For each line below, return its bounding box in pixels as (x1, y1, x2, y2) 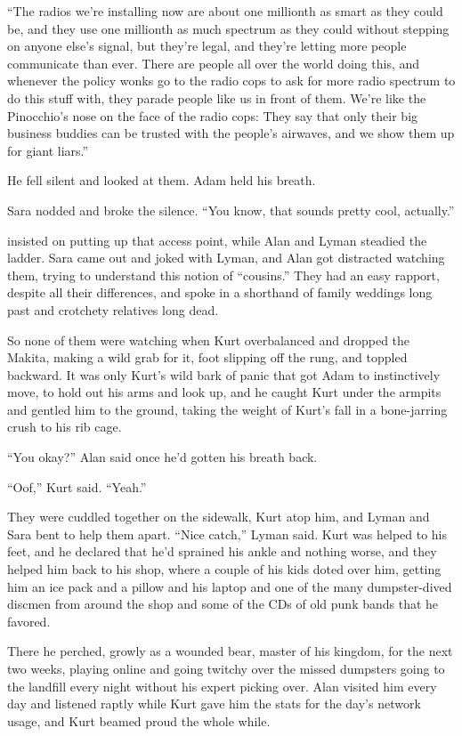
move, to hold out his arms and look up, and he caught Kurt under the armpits (7, 383, 442, 401)
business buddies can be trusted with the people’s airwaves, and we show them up (7, 124, 455, 142)
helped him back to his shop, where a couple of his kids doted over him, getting (7, 560, 442, 578)
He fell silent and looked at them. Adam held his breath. (7, 171, 316, 190)
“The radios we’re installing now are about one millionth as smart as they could (7, 2, 443, 20)
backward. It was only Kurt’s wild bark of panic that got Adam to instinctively (7, 365, 441, 384)
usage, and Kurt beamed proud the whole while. (7, 711, 271, 730)
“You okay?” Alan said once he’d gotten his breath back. (7, 448, 318, 466)
